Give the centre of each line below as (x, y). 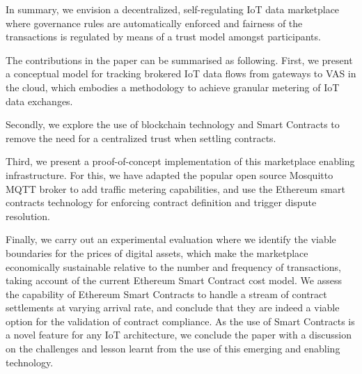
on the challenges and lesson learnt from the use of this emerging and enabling (173, 349)
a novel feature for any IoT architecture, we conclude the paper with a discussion (179, 335)
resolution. (28, 216)
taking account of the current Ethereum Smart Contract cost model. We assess (174, 280)
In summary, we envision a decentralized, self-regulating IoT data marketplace (173, 9)
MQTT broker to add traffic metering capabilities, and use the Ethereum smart (175, 188)
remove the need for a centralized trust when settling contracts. (141, 138)
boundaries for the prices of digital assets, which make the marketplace (157, 252)
